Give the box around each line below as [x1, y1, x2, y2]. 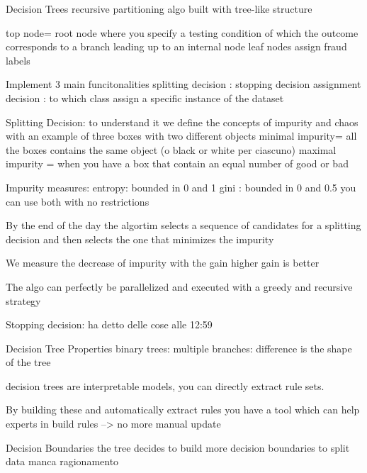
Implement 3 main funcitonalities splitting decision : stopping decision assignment [6, 77, 361, 91]
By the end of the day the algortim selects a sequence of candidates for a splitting [6, 218, 361, 233]
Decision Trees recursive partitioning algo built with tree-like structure [6, 1, 312, 16]
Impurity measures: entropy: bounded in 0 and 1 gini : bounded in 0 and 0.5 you [6, 179, 356, 194]
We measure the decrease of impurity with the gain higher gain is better [6, 255, 320, 270]
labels [6, 52, 30, 67]
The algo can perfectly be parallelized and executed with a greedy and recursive [6, 279, 353, 294]
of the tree [6, 355, 51, 369]
